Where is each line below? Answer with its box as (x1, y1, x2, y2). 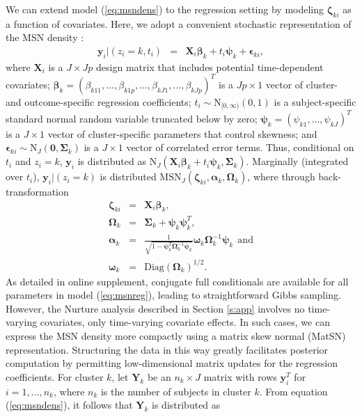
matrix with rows (203, 369, 277, 384)
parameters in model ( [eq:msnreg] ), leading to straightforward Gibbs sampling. (6, 288, 341, 302)
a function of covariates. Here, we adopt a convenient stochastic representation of (6, 16, 352, 31)
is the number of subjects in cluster (100, 384, 251, 398)
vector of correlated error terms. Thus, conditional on (126, 140, 354, 155)
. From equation (259, 384, 328, 398)
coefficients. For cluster (6, 369, 104, 384)
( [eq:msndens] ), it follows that (6, 398, 133, 412)
